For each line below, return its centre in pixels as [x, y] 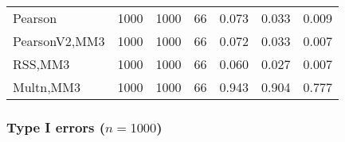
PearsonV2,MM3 [59, 41]
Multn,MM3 [47, 87]
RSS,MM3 [41, 64]
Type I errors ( [56, 127]
